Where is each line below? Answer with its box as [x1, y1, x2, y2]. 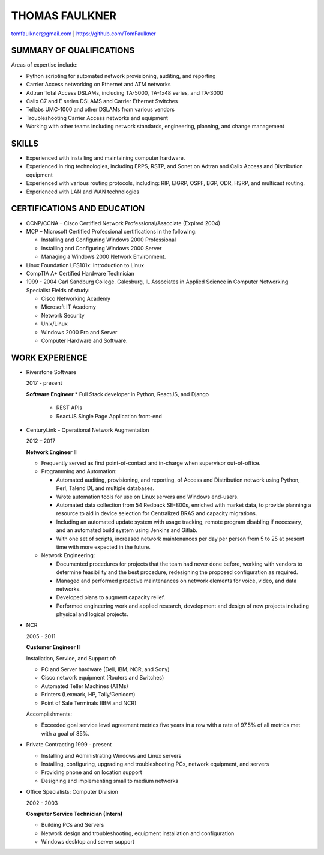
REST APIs [56, 404, 83, 411]
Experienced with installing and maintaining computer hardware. [26, 154, 185, 162]
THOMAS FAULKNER [11, 9, 117, 22]
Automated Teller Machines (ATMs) [41, 682, 128, 690]
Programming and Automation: [41, 468, 117, 475]
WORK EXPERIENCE [11, 352, 88, 363]
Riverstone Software [26, 368, 77, 375]
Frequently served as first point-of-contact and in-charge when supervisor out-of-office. [41, 459, 261, 467]
